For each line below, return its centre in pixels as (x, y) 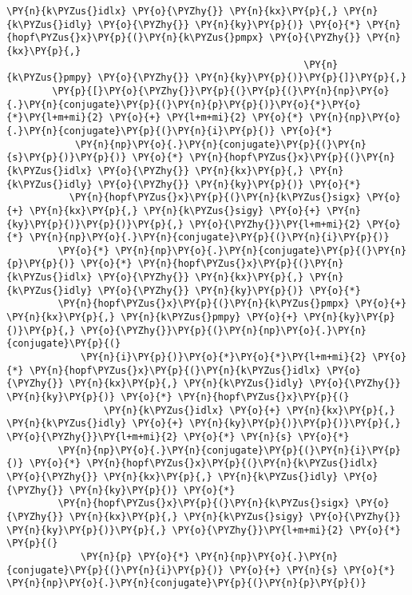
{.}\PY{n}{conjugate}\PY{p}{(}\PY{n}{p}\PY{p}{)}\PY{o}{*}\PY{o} (184, 104)
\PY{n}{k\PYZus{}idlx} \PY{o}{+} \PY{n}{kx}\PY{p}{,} (249, 410)
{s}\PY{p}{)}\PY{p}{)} (67, 158)
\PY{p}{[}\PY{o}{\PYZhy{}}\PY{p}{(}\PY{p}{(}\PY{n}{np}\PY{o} (221, 91)
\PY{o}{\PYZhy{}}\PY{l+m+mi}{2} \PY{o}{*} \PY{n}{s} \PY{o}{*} (178, 437)
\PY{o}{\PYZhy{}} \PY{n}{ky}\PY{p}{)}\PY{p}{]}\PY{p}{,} (252, 78)
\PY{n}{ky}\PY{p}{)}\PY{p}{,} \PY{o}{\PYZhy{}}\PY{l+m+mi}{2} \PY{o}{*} (204, 530)
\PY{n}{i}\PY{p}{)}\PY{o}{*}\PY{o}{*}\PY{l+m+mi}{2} (224, 357)
